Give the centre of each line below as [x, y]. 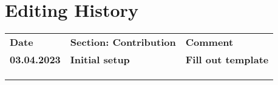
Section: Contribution [123, 42]
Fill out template [227, 60]
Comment [209, 42]
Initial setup [100, 60]
